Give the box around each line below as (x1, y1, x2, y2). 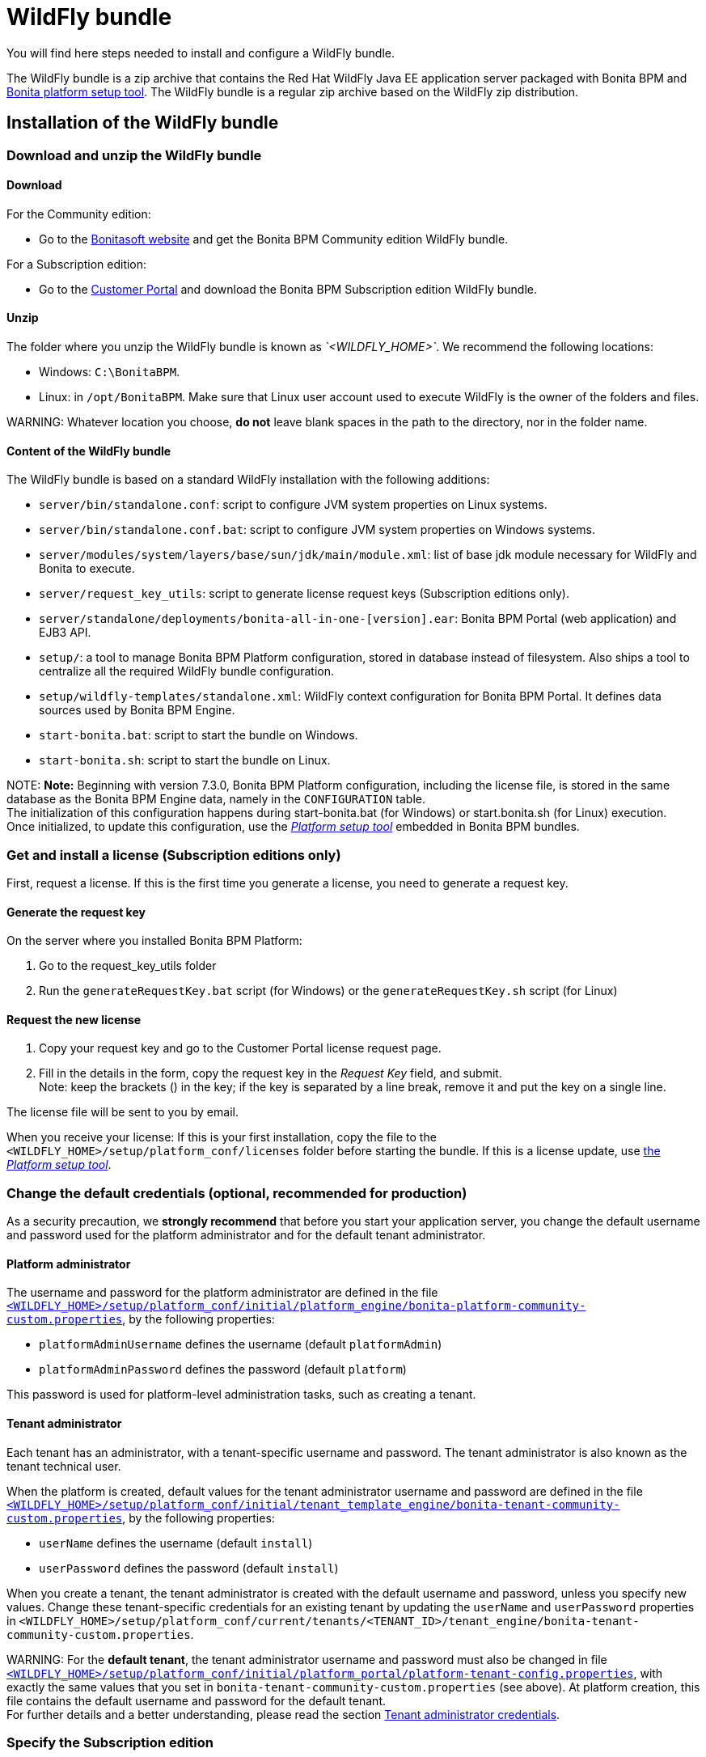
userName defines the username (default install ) (39, 1535, 313, 1550)
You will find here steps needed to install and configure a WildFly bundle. (6, 45, 395, 60)
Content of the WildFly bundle (6, 443, 171, 458)
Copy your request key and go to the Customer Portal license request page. (39, 1041, 442, 1056)
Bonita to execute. (39, 561, 135, 576)
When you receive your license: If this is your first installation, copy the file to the (6, 1130, 437, 1145)
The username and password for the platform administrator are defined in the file (6, 1285, 438, 1300)
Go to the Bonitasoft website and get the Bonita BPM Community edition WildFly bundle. (39, 231, 509, 246)
